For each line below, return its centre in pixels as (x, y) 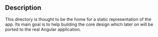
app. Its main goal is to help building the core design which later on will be (79, 24)
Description (23, 8)
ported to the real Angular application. (43, 29)
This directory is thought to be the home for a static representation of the (78, 19)
